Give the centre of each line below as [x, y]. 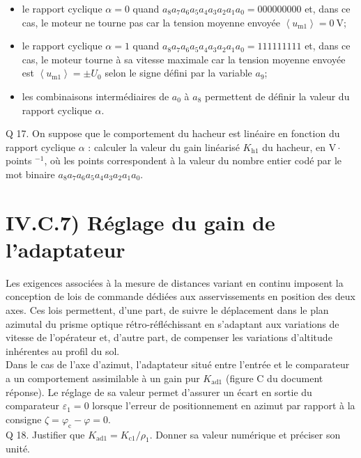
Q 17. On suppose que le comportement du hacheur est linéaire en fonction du [173, 133]
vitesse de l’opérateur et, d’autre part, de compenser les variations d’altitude [169, 337]
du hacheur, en [294, 147]
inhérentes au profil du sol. [63, 350]
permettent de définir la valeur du [277, 96]
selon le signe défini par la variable [178, 73]
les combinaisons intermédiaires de [95, 96]
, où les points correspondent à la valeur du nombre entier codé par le [193, 160]
